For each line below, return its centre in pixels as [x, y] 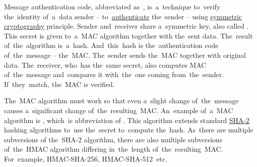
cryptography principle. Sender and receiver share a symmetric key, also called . [126, 26]
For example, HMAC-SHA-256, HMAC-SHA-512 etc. [86, 158]
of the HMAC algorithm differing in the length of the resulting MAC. [114, 149]
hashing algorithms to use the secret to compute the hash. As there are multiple [129, 130]
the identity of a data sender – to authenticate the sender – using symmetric [123, 16]
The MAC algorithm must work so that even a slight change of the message [121, 101]
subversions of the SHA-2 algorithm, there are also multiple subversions [113, 139]
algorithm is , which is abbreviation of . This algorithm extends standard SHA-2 [127, 120]
